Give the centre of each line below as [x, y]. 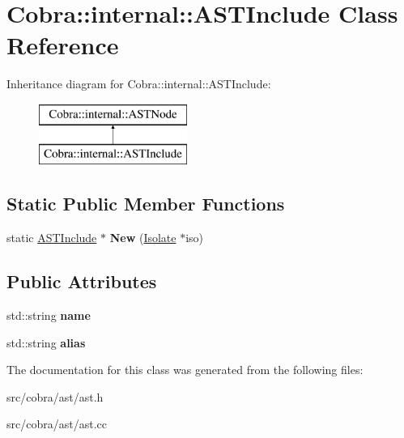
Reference [63, 45]
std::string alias [46, 342]
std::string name [49, 315]
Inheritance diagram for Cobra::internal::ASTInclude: [139, 84]
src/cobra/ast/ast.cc [57, 424]
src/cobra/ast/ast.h [55, 396]
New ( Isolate [143, 238]
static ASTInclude [52, 238]
